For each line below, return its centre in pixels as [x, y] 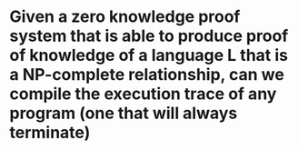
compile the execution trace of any [143, 94]
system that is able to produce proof [149, 36]
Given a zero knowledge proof [125, 17]
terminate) [50, 133]
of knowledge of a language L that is [149, 55]
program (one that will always [124, 113]
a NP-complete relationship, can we [147, 75]
